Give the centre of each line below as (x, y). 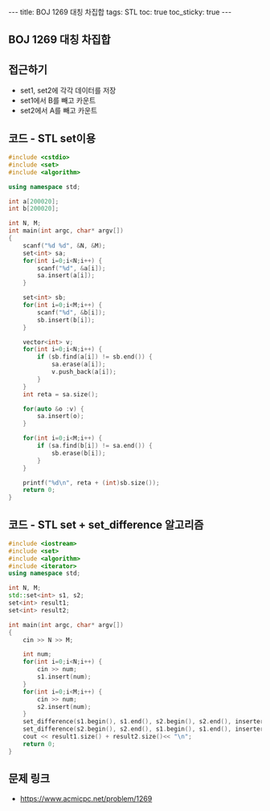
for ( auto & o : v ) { (53, 409)
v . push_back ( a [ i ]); (84, 372)
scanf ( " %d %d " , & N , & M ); (64, 246)
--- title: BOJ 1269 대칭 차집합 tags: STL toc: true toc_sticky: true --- (120, 12)
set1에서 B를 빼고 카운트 (58, 100)
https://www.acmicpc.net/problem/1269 (86, 798)
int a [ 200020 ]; (34, 201)
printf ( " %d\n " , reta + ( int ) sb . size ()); (91, 483)
